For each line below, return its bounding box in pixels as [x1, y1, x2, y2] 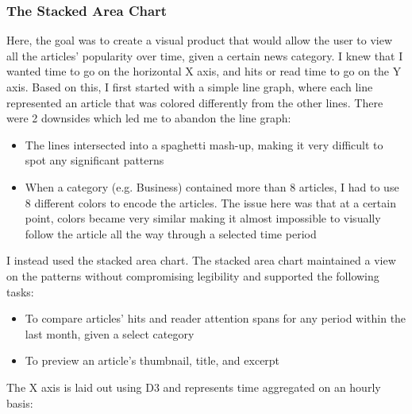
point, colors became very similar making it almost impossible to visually [25, 210, 381, 226]
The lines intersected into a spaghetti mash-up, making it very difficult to [25, 136, 383, 153]
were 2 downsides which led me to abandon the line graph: [6, 110, 291, 126]
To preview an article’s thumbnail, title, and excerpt [25, 352, 280, 369]
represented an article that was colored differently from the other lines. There [6, 94, 383, 110]
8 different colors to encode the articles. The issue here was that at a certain [25, 194, 396, 211]
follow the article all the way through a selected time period [25, 225, 317, 242]
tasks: [6, 283, 34, 300]
